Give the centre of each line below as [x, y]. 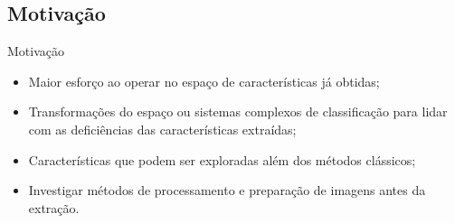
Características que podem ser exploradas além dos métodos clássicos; [222, 159]
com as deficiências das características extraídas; [162, 129]
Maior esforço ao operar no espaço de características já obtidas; [204, 81]
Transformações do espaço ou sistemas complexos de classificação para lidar [238, 111]
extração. [54, 207]
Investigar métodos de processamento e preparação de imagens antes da [227, 190]
